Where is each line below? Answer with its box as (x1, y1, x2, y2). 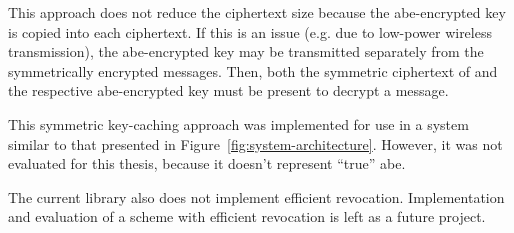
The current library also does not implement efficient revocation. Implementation (8, 186, 505, 207)
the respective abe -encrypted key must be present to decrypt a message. (8, 80, 449, 101)
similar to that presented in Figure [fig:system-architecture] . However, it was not (8, 133, 503, 154)
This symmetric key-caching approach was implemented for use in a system (8, 113, 469, 134)
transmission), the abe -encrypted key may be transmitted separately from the (8, 41, 484, 62)
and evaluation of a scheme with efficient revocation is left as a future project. (8, 206, 486, 227)
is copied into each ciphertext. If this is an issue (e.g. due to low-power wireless (8, 21, 492, 42)
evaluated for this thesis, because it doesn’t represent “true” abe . (8, 153, 406, 174)
